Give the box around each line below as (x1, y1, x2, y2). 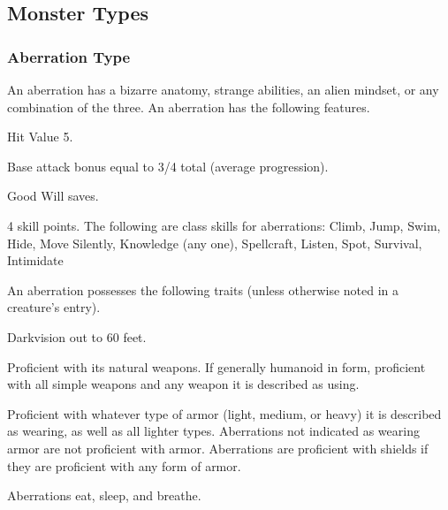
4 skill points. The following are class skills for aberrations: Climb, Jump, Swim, (7, 216, 441, 234)
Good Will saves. (7, 186, 99, 205)
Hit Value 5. (7, 127, 73, 146)
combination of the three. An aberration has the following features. (7, 97, 370, 116)
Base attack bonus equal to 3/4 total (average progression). (7, 156, 329, 175)
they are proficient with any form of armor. (7, 456, 241, 475)
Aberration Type (7, 45, 131, 67)
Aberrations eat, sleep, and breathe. (7, 486, 201, 505)
